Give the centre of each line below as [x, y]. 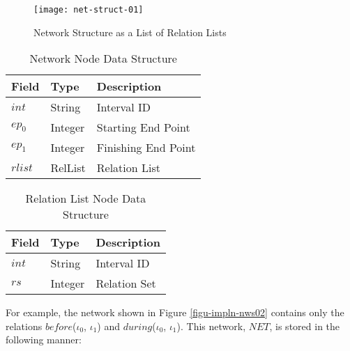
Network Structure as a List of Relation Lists [130, 32]
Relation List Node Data [86, 198]
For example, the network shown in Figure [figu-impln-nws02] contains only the [175, 312]
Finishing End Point [146, 148]
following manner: [44, 340]
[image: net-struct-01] [89, 10]
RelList [68, 168]
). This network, [211, 326]
